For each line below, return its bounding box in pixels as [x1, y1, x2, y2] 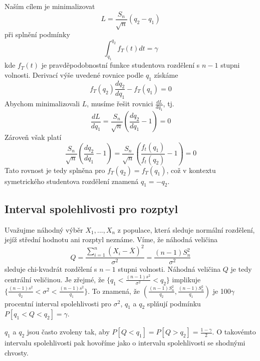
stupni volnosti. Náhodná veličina [118, 264, 221, 274]
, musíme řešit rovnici [87, 98, 153, 109]
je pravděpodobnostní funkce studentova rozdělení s [41, 60, 200, 70]
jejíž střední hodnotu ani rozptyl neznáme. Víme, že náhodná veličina [5, 234, 218, 245]
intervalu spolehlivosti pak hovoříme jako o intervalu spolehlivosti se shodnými [5, 337, 245, 348]
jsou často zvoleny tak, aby [27, 326, 110, 337]
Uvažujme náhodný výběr [5, 224, 83, 235]
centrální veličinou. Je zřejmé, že [5, 274, 105, 284]
